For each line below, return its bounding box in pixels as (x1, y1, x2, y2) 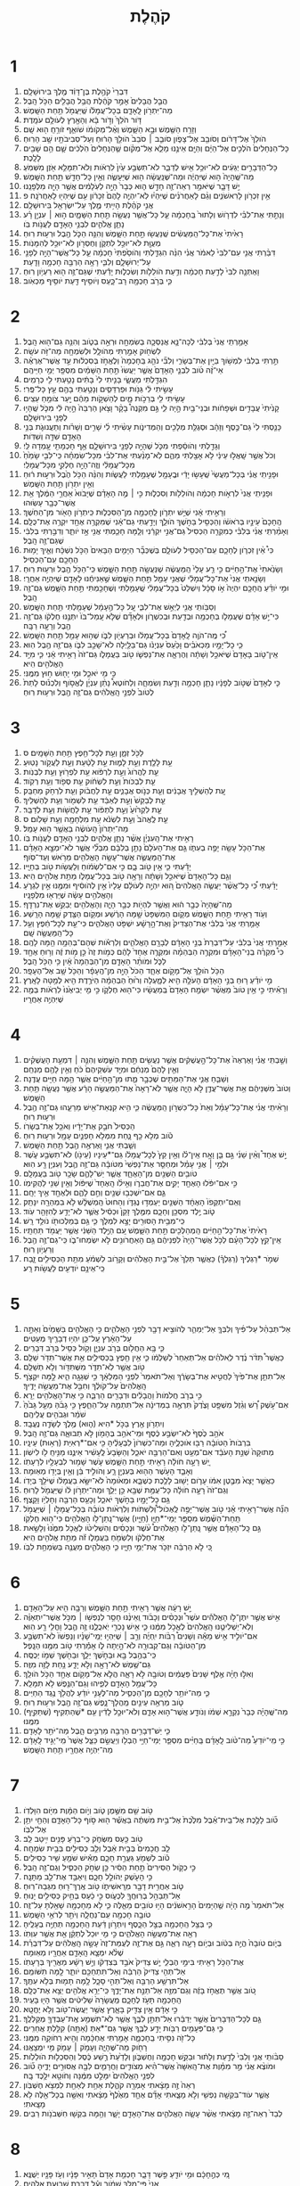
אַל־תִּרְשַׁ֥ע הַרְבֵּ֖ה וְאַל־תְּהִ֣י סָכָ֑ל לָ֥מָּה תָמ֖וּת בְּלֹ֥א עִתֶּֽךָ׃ (22, 1975, 190, 1985)
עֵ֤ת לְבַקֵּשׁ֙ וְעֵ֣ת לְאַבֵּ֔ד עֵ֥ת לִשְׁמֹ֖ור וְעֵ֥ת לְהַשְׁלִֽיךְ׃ (22, 794, 166, 805)
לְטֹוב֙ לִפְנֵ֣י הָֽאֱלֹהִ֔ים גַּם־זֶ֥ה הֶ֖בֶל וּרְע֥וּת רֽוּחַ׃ (22, 686, 155, 697)
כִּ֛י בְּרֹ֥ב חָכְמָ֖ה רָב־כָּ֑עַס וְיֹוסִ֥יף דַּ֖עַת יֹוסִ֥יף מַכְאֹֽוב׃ (22, 275, 173, 286)
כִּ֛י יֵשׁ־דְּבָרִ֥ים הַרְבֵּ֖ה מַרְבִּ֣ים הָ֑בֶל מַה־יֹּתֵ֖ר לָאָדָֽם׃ (22, 1725, 171, 1736)
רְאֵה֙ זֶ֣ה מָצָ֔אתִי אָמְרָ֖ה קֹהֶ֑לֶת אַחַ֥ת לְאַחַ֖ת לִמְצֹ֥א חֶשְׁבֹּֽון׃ (22, 2079, 196, 2090)
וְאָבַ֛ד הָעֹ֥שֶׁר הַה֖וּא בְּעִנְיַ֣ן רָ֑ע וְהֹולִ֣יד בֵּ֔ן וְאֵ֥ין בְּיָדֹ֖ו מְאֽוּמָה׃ (22, 1465, 193, 1476)
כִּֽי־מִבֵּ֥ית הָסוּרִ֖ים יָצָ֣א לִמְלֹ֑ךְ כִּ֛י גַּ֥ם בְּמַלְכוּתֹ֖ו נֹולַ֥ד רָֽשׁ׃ (22, 1215, 185, 1226)
